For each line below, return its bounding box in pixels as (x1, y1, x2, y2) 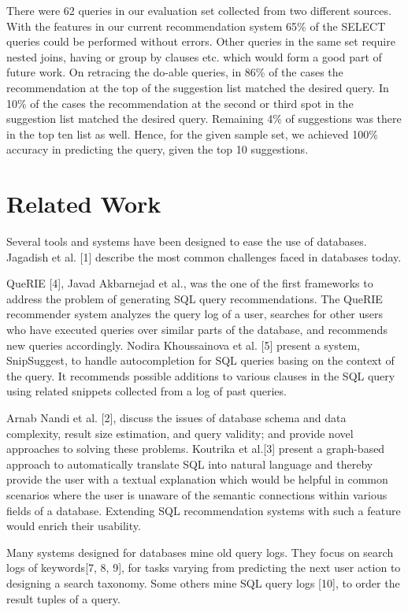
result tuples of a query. (6, 590, 121, 606)
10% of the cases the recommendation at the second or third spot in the (6, 95, 354, 111)
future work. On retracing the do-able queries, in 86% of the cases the (6, 64, 343, 80)
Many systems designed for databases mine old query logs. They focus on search (6, 543, 394, 560)
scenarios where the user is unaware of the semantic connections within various (6, 486, 388, 503)
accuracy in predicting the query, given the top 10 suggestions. (6, 141, 309, 158)
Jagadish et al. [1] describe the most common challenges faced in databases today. (6, 248, 402, 265)
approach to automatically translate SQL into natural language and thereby (6, 455, 373, 472)
